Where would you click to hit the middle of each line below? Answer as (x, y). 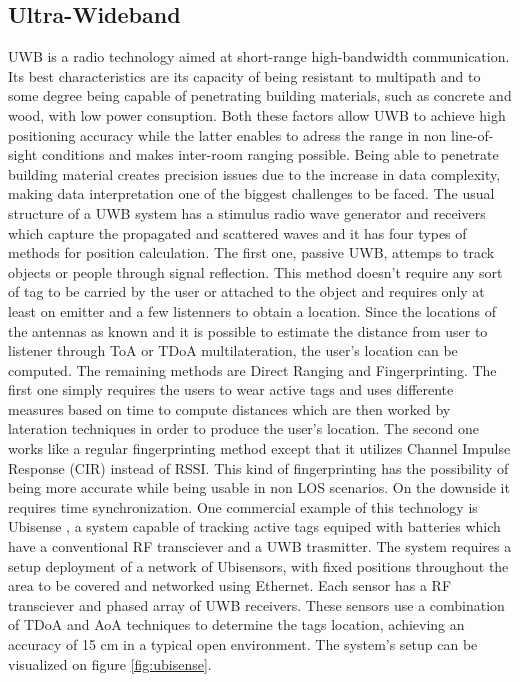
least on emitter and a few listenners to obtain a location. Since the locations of (252, 310)
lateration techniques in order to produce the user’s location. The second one (244, 428)
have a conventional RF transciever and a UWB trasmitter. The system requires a (260, 546)
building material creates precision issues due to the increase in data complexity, (254, 173)
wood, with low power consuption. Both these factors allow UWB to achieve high (257, 114)
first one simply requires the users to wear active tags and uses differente (231, 389)
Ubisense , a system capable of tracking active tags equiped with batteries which (254, 526)
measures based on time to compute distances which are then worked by (229, 408)
